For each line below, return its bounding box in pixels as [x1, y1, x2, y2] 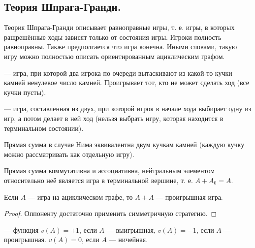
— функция [4, 224, 39, 235]
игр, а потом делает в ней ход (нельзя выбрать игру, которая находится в [4, 113, 223, 123]
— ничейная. [109, 234, 148, 245]
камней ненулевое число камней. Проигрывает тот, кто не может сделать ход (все [4, 77, 250, 88]
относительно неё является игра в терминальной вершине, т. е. [4, 175, 193, 185]
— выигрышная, [106, 224, 156, 235]
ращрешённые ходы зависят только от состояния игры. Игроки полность [4, 31, 222, 42]
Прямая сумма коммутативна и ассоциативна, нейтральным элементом [4, 165, 215, 176]
